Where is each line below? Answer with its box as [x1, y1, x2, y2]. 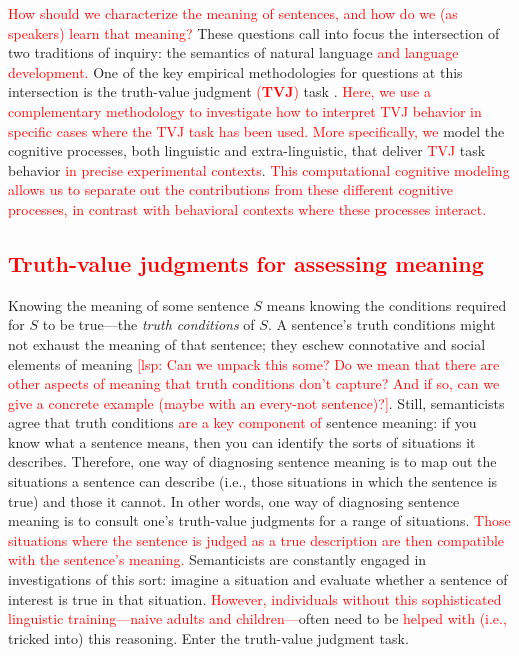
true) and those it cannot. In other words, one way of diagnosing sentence [8, 490, 460, 511]
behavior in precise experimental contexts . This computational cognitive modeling [8, 159, 510, 180]
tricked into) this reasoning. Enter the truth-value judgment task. [8, 627, 409, 648]
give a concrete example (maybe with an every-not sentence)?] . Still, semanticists [8, 392, 505, 413]
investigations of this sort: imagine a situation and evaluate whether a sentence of [8, 569, 508, 590]
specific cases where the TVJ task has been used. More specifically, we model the [8, 120, 505, 141]
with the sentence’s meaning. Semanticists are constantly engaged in [8, 549, 427, 570]
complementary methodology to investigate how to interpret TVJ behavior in [8, 100, 482, 121]
